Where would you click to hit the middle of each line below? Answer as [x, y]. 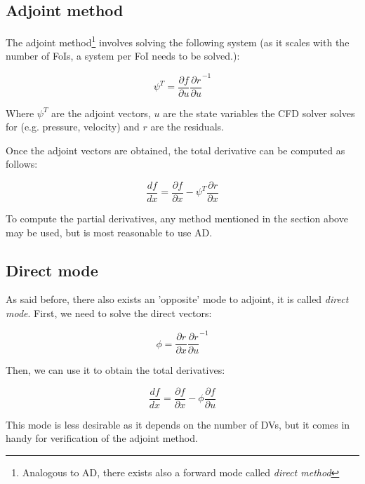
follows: [22, 164]
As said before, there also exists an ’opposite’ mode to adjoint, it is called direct [177, 299]
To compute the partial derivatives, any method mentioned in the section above [177, 219]
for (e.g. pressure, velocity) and [73, 127]
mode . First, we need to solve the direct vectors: [109, 313]
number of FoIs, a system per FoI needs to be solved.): [123, 56]
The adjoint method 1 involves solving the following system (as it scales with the [178, 41]
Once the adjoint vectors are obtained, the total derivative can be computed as [175, 150]
